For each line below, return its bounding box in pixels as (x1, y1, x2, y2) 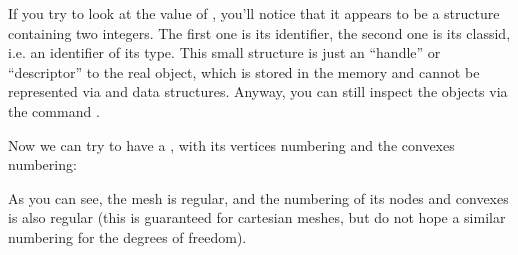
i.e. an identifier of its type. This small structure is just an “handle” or (8, 42, 441, 63)
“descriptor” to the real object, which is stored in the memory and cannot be (8, 61, 480, 82)
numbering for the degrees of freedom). (8, 226, 247, 247)
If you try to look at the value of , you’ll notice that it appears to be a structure (8, 3, 500, 23)
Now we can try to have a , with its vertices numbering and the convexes (8, 134, 455, 155)
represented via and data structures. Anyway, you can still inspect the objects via (8, 81, 508, 102)
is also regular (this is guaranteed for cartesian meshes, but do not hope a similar (8, 207, 506, 228)
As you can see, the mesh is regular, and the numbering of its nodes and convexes (8, 187, 509, 208)
